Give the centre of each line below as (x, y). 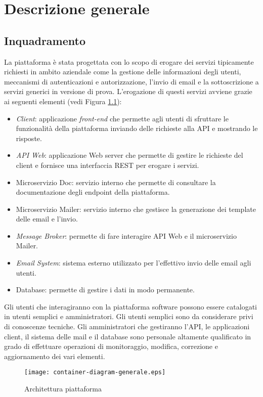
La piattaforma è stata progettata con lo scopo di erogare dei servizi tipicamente (129, 61)
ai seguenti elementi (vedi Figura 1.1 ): (63, 101)
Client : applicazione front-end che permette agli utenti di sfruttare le (122, 118)
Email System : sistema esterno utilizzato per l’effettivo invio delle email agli (134, 263)
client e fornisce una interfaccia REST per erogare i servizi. (107, 165)
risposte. (29, 138)
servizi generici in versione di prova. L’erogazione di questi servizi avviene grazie (128, 91)
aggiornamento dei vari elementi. (55, 356)
